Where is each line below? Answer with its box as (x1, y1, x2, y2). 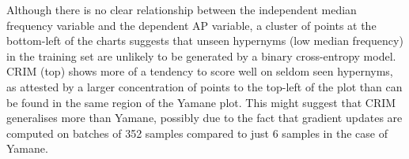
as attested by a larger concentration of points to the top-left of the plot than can (6, 78, 403, 94)
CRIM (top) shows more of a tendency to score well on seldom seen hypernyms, (6, 63, 393, 79)
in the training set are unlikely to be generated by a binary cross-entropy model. (6, 47, 396, 64)
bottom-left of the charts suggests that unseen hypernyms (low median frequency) (6, 32, 403, 49)
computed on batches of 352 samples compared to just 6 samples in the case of (6, 124, 388, 141)
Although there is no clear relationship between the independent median (6, 2, 357, 17)
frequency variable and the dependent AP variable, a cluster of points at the (6, 17, 377, 33)
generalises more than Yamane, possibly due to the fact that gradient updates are (6, 109, 403, 126)
